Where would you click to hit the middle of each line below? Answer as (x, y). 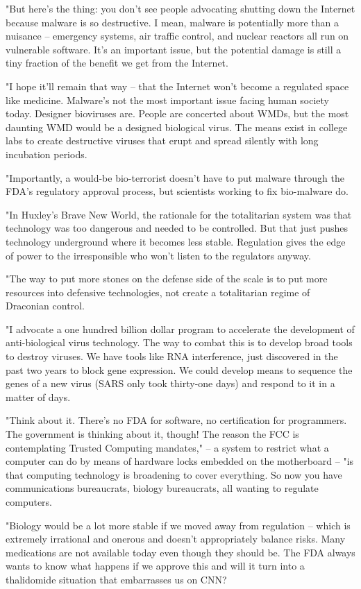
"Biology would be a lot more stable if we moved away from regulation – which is (178, 525)
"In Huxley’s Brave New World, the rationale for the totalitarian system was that (179, 214)
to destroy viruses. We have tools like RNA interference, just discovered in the (172, 356)
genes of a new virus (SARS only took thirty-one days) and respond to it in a (170, 383)
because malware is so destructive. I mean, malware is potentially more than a (172, 22)
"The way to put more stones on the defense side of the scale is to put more (167, 279)
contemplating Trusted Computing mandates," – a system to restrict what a (167, 447)
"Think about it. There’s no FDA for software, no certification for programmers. (176, 420)
